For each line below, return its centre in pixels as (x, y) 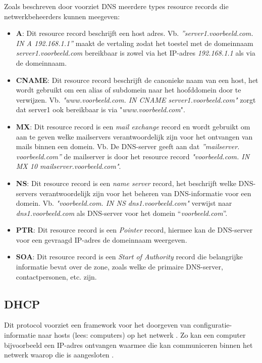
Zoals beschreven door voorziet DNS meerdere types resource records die (116, 6)
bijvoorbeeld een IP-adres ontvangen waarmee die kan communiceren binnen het (128, 345)
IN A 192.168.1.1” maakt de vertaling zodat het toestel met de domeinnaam (135, 43)
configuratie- (213, 325)
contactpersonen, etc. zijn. (56, 276)
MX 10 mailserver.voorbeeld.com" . (68, 166)
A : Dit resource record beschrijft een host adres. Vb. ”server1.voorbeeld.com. (135, 33)
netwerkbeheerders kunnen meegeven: (62, 16)
